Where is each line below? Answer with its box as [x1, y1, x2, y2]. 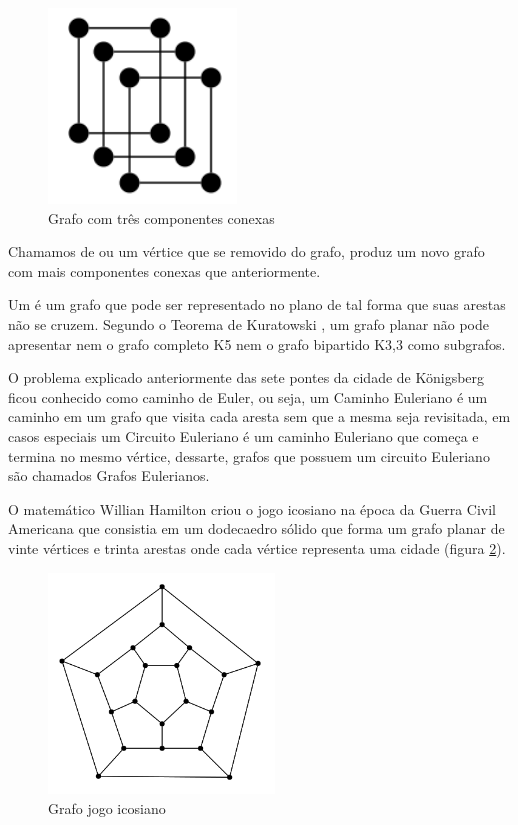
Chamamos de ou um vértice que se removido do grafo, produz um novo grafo [8, 241, 485, 262]
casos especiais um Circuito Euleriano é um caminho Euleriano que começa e [8, 425, 479, 446]
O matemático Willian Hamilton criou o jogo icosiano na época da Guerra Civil [8, 498, 496, 519]
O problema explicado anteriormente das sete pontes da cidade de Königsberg [8, 367, 485, 388]
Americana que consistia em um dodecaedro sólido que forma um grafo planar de [8, 518, 505, 539]
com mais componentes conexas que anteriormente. [8, 260, 321, 281]
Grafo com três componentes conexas [48, 207, 275, 228]
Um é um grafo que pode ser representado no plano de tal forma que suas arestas [8, 294, 506, 315]
